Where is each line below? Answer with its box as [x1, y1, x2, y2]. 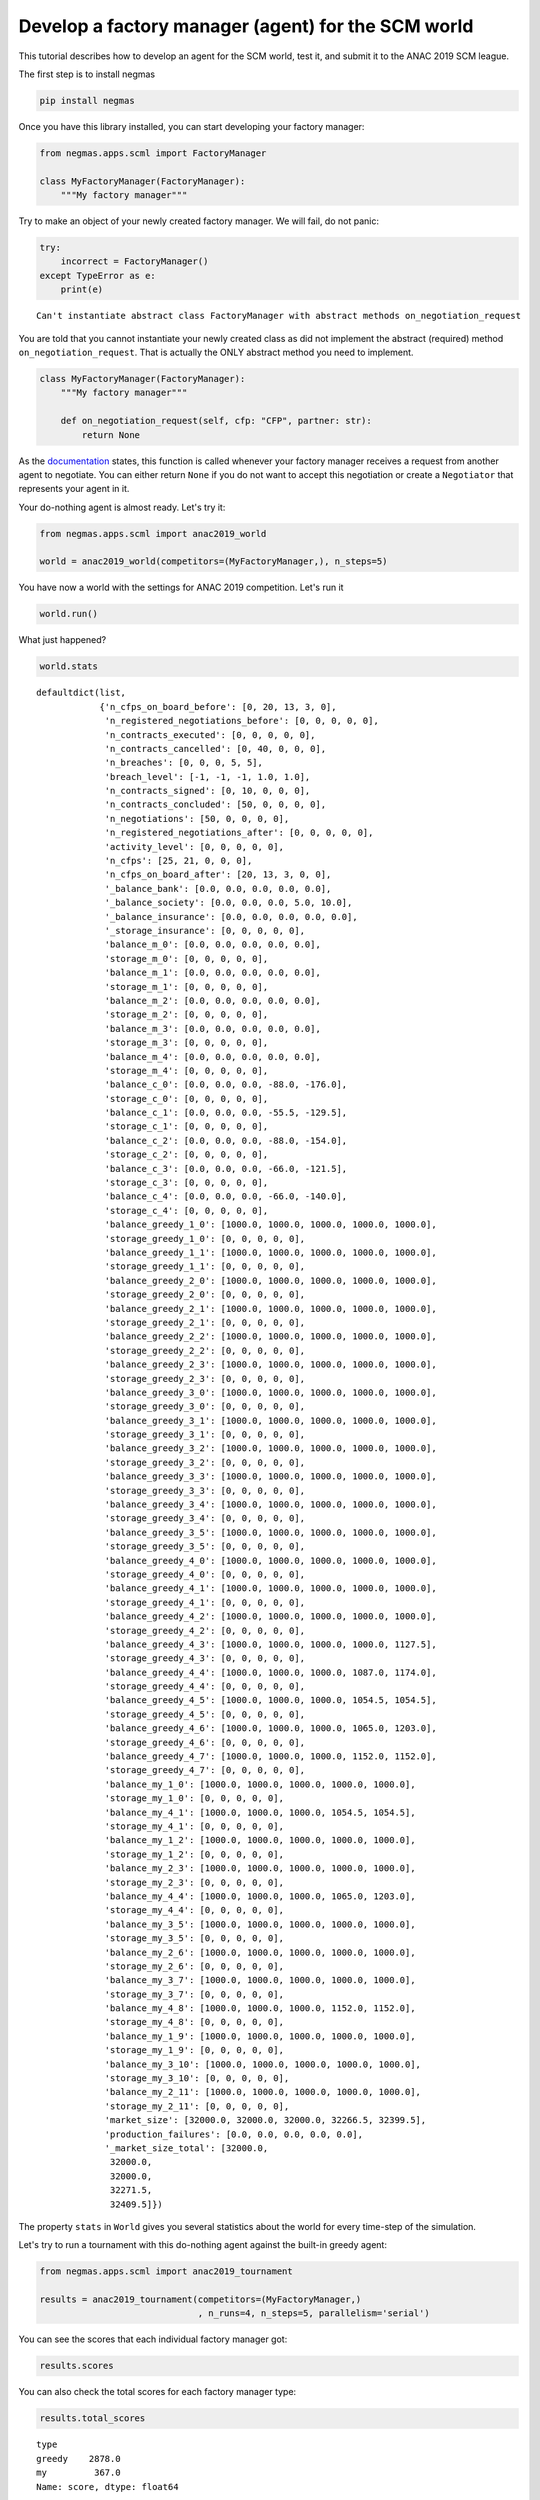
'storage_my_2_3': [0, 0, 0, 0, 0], [104, 1876, 285, 1888]
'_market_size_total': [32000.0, [104, 2142, 269, 2154]
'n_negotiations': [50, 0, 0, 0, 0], [104, 813, 290, 824]
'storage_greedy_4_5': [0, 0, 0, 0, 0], [104, 1708, 305, 1720]
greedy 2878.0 [36, 2453, 121, 2464]
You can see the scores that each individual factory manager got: [18, 2333, 288, 2345]
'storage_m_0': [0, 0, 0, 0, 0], [104, 953, 269, 964]
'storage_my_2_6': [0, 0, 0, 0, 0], [104, 1960, 285, 1972]
